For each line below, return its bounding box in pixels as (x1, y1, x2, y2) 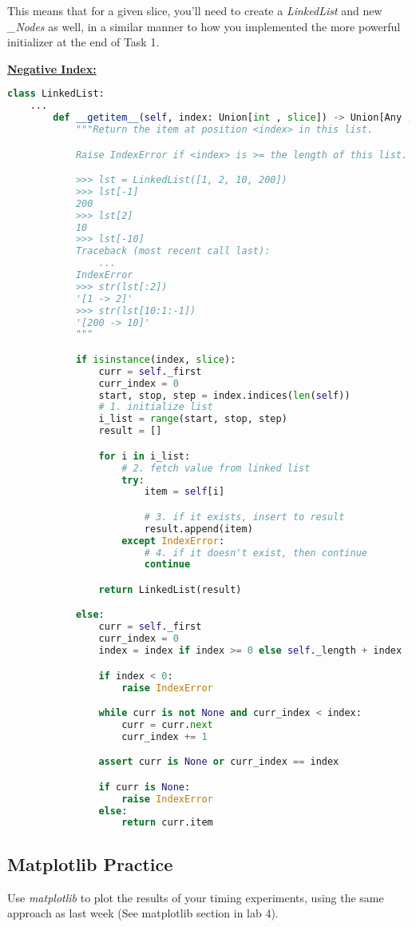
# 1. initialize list (98, 401, 213, 413)
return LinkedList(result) (98, 583, 242, 595)
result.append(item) (144, 523, 253, 535)
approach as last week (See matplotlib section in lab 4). (7, 905, 279, 921)
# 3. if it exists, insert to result (144, 511, 345, 523)
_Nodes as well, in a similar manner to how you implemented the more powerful (7, 18, 401, 34)
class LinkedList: (7, 88, 105, 100)
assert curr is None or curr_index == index (98, 756, 339, 768)
